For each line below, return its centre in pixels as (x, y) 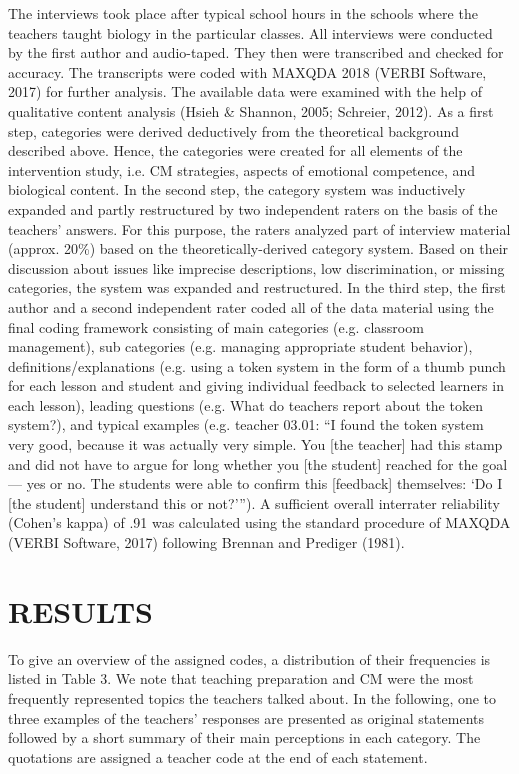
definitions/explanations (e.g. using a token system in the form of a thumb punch (257, 365)
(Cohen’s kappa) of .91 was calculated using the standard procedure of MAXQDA (259, 522)
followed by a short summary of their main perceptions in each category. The (244, 737)
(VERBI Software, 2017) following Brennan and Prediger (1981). (206, 542)
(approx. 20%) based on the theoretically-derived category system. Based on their (258, 248)
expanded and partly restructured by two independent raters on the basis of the (253, 208)
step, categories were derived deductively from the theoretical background (234, 130)
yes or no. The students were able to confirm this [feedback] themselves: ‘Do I (264, 483)
